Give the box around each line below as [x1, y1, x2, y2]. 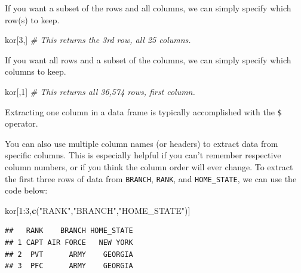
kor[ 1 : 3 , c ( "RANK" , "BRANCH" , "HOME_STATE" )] [5, 204, 191, 216]
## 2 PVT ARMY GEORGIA [5, 250, 133, 259]
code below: [5, 184, 48, 197]
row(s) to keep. [5, 13, 60, 26]
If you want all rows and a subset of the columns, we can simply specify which [5, 53, 291, 66]
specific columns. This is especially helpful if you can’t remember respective [5, 149, 281, 161]
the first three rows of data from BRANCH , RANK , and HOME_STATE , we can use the [5, 172, 297, 185]
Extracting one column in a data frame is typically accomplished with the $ [5, 105, 282, 118]
